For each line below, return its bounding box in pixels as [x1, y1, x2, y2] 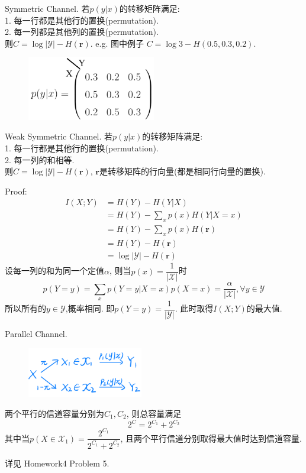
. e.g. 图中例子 [90, 37, 144, 49]
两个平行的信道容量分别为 [5, 407, 104, 419]
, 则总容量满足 [126, 407, 182, 419]
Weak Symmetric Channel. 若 [5, 130, 113, 142]
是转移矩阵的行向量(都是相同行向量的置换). [99, 165, 266, 177]
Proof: [5, 184, 27, 197]
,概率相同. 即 [65, 302, 115, 315]
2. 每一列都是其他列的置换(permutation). [5, 25, 159, 38]
